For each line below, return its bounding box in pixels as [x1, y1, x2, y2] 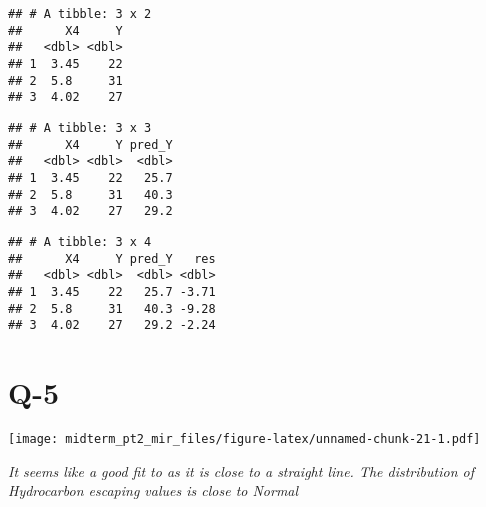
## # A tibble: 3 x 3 [8, 120, 152, 135]
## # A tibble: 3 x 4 [8, 234, 152, 249]
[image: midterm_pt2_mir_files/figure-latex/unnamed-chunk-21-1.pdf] [8, 431, 481, 446]
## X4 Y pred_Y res [8, 251, 216, 266]
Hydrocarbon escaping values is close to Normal [8, 480, 299, 501]
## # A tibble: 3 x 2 [8, 7, 152, 21]
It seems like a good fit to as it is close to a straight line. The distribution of [8, 460, 474, 481]
